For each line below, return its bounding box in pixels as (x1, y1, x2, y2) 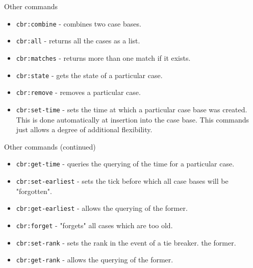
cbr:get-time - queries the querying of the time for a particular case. (16, 158, 235, 169)
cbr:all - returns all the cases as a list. (16, 35, 140, 46)
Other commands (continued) (4, 141, 96, 152)
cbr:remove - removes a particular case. (16, 87, 141, 98)
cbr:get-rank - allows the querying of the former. (16, 254, 173, 265)
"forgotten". (16, 185, 52, 196)
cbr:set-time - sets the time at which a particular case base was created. (16, 104, 247, 114)
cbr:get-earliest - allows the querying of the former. (16, 203, 188, 213)
